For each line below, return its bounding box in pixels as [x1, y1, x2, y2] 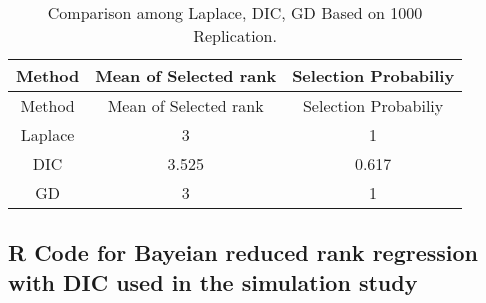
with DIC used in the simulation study [8, 266, 418, 297]
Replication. [193, 24, 277, 47]
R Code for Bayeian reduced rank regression [8, 237, 479, 268]
